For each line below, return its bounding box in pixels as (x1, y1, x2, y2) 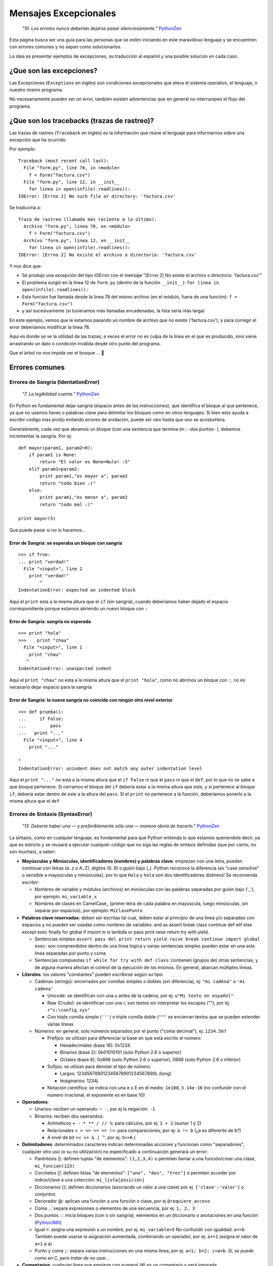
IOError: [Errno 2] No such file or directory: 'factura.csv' (18, 193, 176, 199)
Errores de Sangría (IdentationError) (9, 379, 100, 386)
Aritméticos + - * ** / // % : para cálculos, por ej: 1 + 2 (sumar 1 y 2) (47, 1120, 202, 1126)
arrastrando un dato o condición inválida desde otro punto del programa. (9, 340, 161, 346)
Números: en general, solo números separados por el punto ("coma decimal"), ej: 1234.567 (34, 1028, 227, 1034)
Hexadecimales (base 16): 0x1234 (60, 1042, 130, 1048)
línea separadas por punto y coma (34, 950, 106, 956)
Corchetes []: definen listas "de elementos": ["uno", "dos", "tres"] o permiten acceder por (34, 1170, 236, 1176)
